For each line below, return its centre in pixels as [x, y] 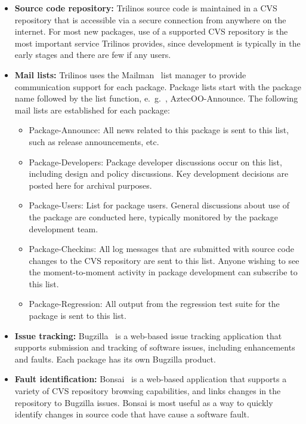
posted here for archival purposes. [90, 185]
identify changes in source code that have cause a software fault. [132, 414]
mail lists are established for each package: [92, 110]
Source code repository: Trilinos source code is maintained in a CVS [146, 8]
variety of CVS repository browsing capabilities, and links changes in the [148, 391]
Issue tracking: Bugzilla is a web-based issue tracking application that [148, 335]
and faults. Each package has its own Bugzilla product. [115, 359]
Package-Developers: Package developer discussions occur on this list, [155, 162]
